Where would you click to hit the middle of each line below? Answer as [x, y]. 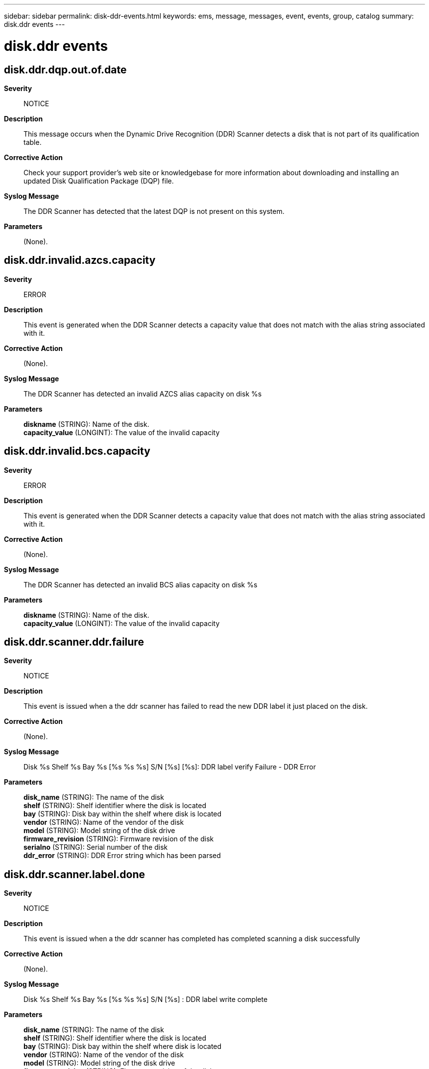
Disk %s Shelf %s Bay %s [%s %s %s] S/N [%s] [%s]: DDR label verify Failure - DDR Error [170, 767]
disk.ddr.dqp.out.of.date [65, 70]
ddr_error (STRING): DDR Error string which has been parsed [122, 856]
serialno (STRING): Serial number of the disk [96, 847]
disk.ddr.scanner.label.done [75, 874]
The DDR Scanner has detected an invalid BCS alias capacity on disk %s [141, 584]
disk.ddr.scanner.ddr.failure [74, 642]
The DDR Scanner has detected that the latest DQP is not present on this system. [154, 211]
